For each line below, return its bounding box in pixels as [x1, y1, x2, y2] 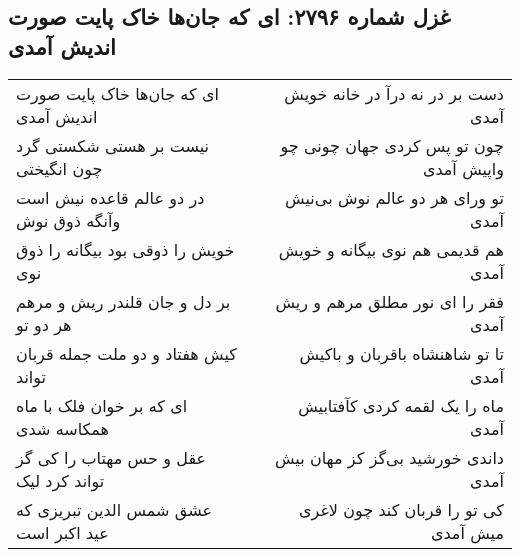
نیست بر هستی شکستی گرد [16, 133, 209, 157]
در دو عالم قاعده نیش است [16, 185, 205, 209]
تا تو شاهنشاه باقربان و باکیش [299, 341, 504, 365]
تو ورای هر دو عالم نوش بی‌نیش [285, 185, 504, 209]
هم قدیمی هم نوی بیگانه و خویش [278, 237, 504, 261]
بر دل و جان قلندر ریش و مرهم [16, 289, 231, 313]
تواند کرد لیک [16, 468, 105, 492]
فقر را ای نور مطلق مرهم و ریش [275, 289, 504, 313]
